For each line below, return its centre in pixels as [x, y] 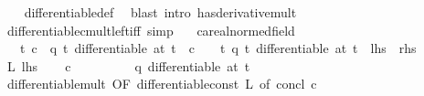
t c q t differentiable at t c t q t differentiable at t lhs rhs [218, 48]
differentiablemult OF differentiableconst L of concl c [162, 84]
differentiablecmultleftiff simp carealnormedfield [151, 30]
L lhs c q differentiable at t [128, 65]
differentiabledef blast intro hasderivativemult [160, 12]
